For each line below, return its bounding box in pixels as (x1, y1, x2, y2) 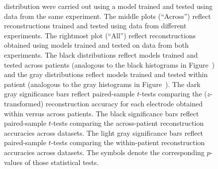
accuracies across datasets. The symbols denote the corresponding (4, 147, 205, 157)
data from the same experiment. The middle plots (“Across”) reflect (4, 10, 211, 21)
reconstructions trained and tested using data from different (4, 20, 187, 31)
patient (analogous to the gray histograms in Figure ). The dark (4, 79, 201, 89)
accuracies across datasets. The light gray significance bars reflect (4, 127, 204, 138)
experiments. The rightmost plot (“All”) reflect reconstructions (4, 30, 196, 40)
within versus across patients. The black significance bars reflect (4, 108, 199, 118)
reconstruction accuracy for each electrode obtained (45, 98, 203, 108)
